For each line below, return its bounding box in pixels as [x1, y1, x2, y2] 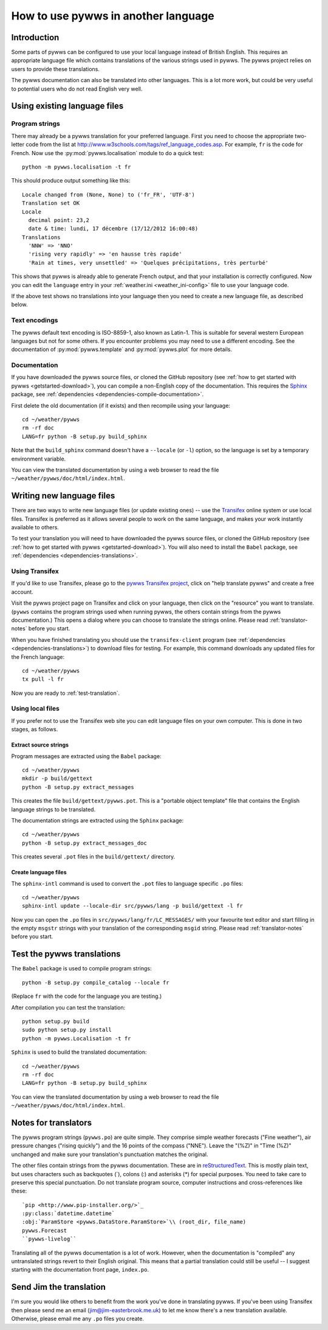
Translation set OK [22, 200, 80, 207]
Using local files [11, 705, 60, 713]
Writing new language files [11, 490, 115, 501]
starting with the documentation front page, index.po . [11, 1266, 149, 1273]
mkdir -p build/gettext [22, 775, 93, 782]
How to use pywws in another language [11, 9, 215, 23]
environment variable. [11, 455, 66, 462]
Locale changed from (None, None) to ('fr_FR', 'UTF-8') [22, 191, 196, 198]
